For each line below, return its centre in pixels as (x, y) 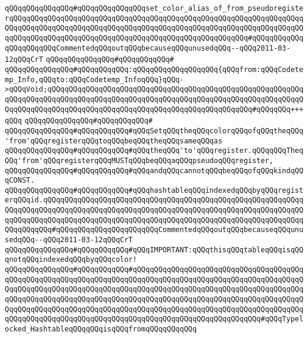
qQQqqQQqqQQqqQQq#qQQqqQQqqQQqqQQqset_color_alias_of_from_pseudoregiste (154, 8)
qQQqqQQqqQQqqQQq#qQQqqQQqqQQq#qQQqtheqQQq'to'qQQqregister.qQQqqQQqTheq (154, 151)
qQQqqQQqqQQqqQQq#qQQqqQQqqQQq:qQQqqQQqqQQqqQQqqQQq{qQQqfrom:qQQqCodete (154, 69)
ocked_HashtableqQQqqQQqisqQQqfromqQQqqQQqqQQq (101, 329)
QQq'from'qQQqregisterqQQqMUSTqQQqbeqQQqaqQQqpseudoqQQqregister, (139, 160)
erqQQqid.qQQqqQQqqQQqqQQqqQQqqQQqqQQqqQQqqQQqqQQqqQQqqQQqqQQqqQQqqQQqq (154, 200)
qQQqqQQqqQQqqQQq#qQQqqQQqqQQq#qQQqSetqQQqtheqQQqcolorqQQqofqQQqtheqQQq (154, 131)
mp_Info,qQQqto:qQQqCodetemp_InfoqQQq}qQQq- (94, 79)
